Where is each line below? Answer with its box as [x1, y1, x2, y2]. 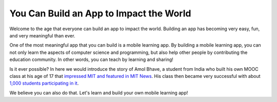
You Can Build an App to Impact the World [9, 8, 191, 19]
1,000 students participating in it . [9, 80, 79, 87]
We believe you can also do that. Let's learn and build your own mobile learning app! [9, 90, 188, 96]
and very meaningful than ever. [9, 32, 75, 38]
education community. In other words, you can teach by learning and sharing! [9, 56, 174, 63]
